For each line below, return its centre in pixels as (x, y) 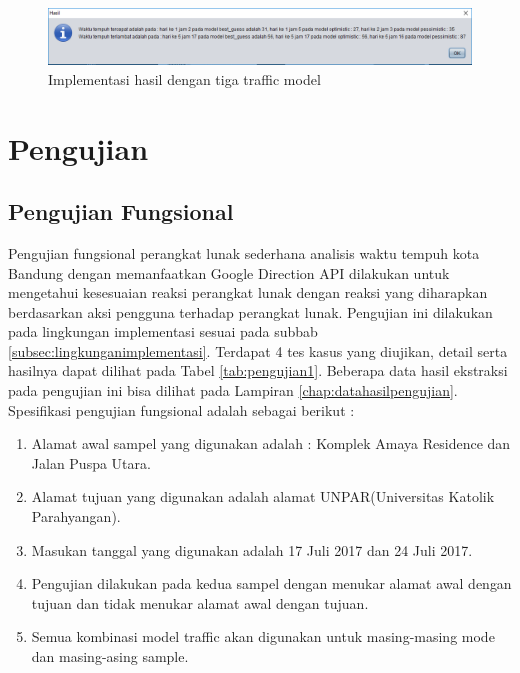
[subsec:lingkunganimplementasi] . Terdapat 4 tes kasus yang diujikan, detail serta (258, 350)
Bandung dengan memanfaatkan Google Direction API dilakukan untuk (229, 272)
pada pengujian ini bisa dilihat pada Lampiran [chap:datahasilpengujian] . (233, 390)
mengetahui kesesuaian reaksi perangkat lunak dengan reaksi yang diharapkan (248, 292)
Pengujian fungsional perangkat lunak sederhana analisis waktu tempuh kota (244, 252)
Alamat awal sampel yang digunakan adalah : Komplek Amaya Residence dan (271, 443)
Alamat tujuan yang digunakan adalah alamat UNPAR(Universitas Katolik (263, 496)
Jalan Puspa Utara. (91, 462)
